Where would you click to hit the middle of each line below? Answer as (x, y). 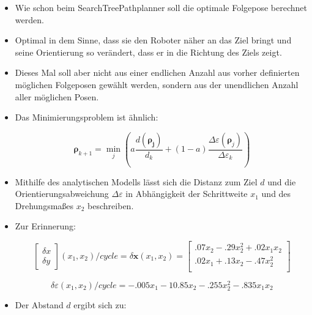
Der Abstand (39, 304)
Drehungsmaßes (44, 205)
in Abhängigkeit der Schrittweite (187, 194)
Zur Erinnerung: (45, 226)
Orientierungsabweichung (62, 194)
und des (276, 194)
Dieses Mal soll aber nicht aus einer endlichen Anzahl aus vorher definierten (157, 72)
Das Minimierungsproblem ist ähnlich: (87, 117)
